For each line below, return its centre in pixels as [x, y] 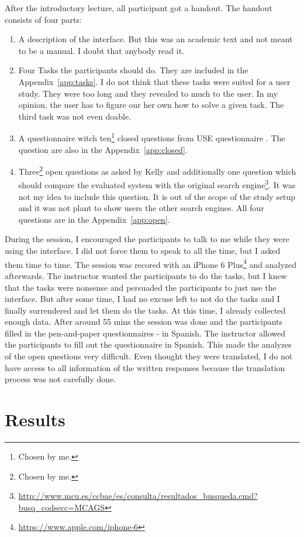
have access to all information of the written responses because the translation [145, 367]
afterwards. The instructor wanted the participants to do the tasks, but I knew [146, 275]
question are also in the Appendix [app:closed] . [103, 149]
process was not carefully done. [61, 379]
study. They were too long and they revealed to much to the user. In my [148, 93]
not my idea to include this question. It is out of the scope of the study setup [157, 196]
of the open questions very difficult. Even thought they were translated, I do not [149, 356]
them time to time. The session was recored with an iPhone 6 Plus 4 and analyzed [151, 263]
